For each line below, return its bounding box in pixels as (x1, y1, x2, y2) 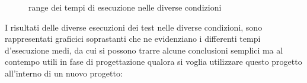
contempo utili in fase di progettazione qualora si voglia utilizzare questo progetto (5, 55, 302, 68)
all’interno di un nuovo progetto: (5, 67, 123, 79)
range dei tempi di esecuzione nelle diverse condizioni (28, 1, 222, 13)
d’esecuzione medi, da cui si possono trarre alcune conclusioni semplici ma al (5, 44, 283, 56)
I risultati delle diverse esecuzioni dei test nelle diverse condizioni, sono (5, 21, 263, 33)
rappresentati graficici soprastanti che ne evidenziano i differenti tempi (5, 32, 261, 45)
